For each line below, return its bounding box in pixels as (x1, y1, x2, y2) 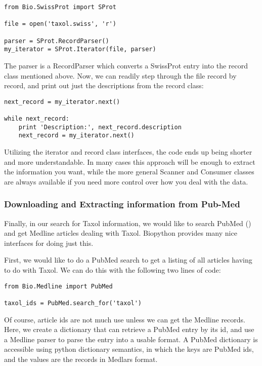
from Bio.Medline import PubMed (4, 282, 113, 290)
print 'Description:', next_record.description (18, 123, 182, 131)
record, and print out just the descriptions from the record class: (4, 80, 204, 91)
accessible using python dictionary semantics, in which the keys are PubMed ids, (4, 344, 254, 354)
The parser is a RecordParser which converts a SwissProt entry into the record (4, 60, 248, 70)
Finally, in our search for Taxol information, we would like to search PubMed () (4, 217, 251, 228)
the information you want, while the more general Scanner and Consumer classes (4, 166, 254, 177)
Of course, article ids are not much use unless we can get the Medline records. (4, 314, 245, 324)
